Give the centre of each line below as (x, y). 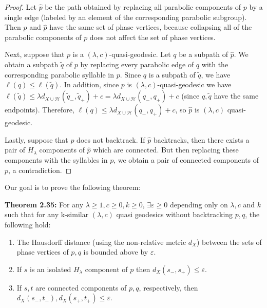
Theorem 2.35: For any (44, 204)
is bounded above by (116, 252)
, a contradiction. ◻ (40, 170)
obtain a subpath (32, 64)
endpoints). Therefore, (40, 110)
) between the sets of (229, 242)
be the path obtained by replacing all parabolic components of (143, 7)
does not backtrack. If (111, 139)
